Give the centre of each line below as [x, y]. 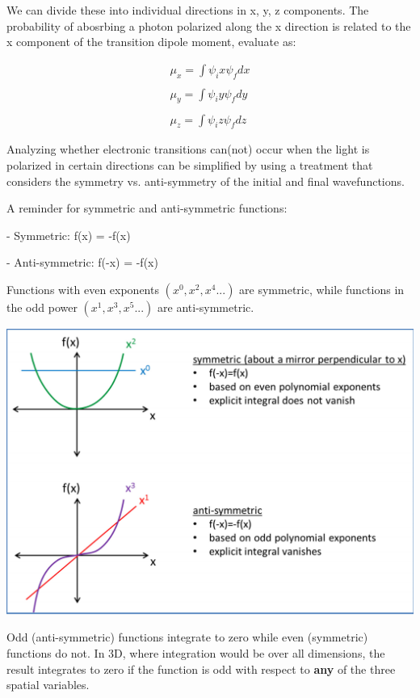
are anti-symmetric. [206, 307]
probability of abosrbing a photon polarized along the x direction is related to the [209, 25]
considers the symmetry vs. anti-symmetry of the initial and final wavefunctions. [206, 181]
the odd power [42, 307]
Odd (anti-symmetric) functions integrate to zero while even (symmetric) [187, 637]
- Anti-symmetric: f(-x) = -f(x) [82, 262]
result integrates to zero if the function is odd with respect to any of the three [201, 669]
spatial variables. [48, 685]
